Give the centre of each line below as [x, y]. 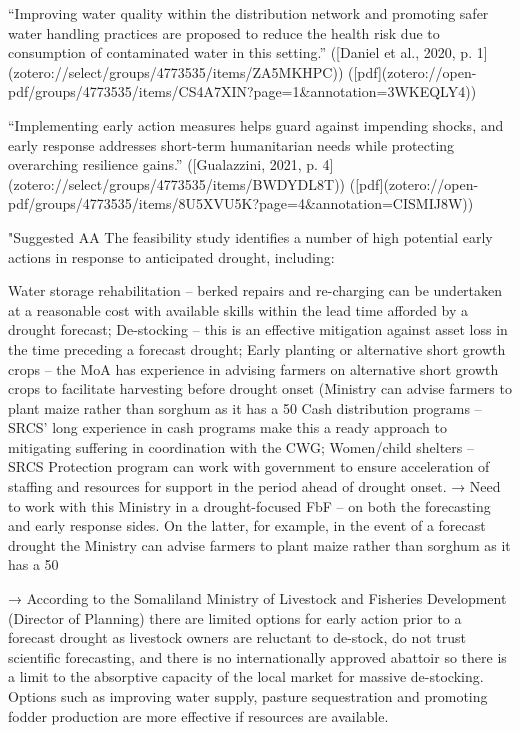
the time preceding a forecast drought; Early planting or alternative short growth [257, 348]
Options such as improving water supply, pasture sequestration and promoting [248, 696]
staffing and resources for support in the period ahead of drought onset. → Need [254, 486]
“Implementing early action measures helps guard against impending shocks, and [256, 124]
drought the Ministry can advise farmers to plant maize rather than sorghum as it [259, 544]
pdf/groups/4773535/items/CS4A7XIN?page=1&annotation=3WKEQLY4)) [242, 91]
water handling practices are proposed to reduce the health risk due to [224, 32]
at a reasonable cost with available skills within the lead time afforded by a [238, 309]
